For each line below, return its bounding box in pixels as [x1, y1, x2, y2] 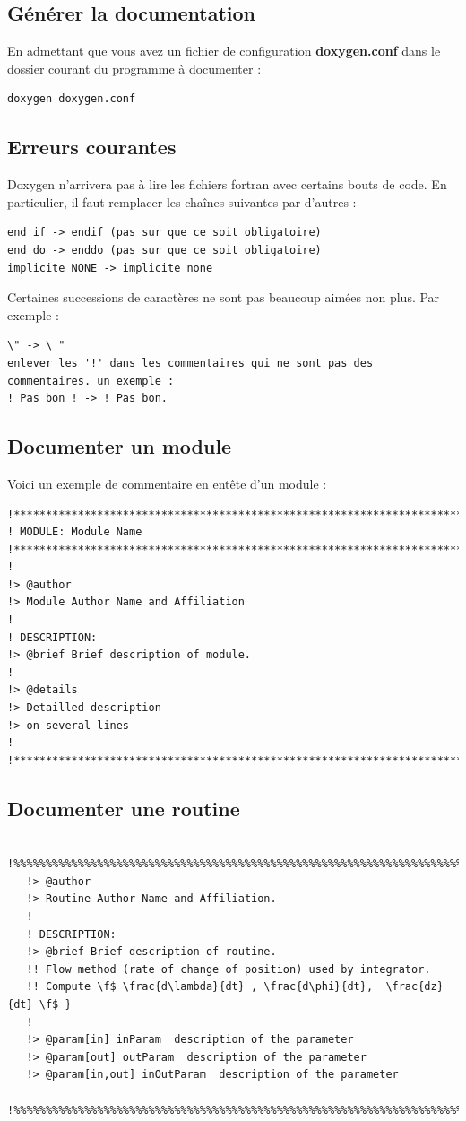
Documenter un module [7, 432, 232, 460]
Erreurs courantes [7, 133, 177, 161]
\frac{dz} [385, 980, 444, 994]
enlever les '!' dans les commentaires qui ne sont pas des [7, 356, 374, 369]
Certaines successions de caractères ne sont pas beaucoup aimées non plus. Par [7, 288, 440, 307]
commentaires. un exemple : [7, 374, 175, 387]
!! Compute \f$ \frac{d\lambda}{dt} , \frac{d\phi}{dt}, [26, 980, 374, 994]
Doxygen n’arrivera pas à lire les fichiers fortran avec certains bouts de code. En [7, 175, 447, 194]
